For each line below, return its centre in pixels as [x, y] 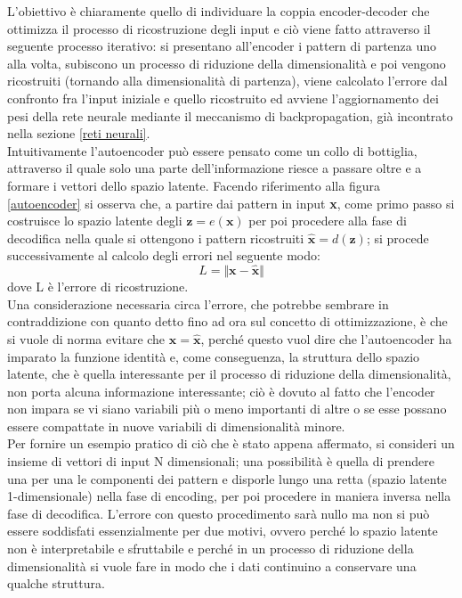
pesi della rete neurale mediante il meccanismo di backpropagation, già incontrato [230, 115]
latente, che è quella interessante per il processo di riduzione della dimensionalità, [229, 374]
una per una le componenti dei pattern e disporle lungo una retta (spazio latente [227, 478]
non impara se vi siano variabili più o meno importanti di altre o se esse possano [227, 409]
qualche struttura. [56, 583]
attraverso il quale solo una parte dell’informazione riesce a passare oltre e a [215, 168]
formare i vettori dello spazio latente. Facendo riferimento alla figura [194, 185]
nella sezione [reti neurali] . [79, 133]
